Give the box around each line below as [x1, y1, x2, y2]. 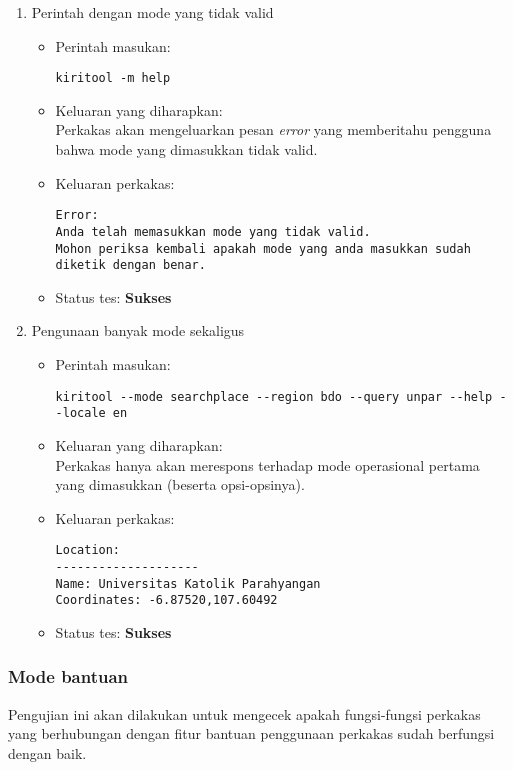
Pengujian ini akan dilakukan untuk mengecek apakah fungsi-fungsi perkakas [8, 703, 481, 724]
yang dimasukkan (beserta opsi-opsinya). [55, 474, 305, 495]
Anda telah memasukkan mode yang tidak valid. [55, 224, 371, 239]
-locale [55, 406, 106, 421]
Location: [55, 543, 121, 558]
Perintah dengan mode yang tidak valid [31, 2, 274, 22]
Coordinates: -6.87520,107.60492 [55, 593, 278, 608]
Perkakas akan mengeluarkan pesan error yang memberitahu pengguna [55, 119, 492, 140]
